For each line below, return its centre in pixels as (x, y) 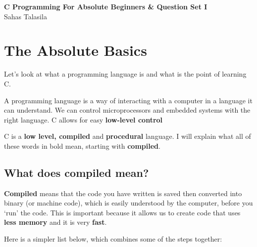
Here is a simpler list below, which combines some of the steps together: (113, 239)
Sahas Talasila (26, 16)
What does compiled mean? (77, 172)
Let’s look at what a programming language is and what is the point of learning (125, 74)
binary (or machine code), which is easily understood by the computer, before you (128, 203)
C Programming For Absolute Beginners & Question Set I (106, 6)
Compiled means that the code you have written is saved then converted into (123, 193)
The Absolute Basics (76, 50)
